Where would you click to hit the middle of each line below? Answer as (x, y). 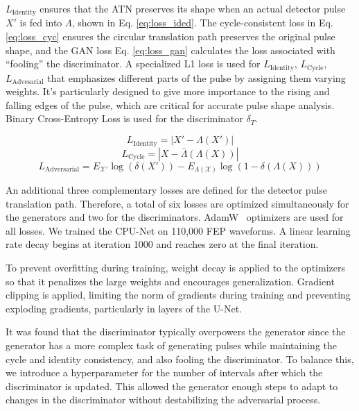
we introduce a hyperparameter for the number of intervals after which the (164, 372)
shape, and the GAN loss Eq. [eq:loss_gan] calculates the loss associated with (170, 50)
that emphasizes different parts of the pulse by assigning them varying (196, 77)
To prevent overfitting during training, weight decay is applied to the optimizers (175, 267)
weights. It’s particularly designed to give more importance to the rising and (168, 91)
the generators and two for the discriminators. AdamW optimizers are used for (175, 217)
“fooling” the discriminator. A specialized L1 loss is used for (133, 64)
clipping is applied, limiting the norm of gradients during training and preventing (178, 295)
